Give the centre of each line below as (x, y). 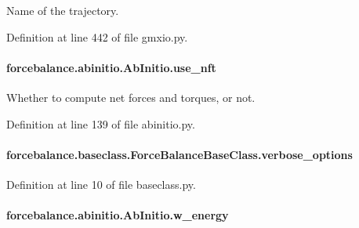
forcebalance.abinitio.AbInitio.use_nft (111, 67)
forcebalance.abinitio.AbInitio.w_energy (118, 215)
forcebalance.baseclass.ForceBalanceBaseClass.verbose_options (179, 154)
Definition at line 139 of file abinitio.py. (101, 123)
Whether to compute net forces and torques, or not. (131, 97)
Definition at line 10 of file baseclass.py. (101, 184)
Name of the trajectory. (63, 10)
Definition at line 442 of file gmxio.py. (97, 36)
